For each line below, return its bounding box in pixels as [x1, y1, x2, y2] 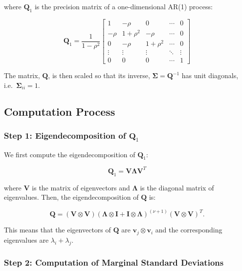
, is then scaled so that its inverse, [48, 70, 150, 81]
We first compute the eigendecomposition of [4, 149, 135, 159]
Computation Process [4, 104, 115, 119]
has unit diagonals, [181, 70, 239, 81]
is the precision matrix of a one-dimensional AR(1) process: [34, 1, 213, 11]
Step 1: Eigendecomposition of [4, 129, 126, 141]
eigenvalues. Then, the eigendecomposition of [4, 192, 139, 202]
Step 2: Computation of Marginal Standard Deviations [4, 256, 224, 268]
